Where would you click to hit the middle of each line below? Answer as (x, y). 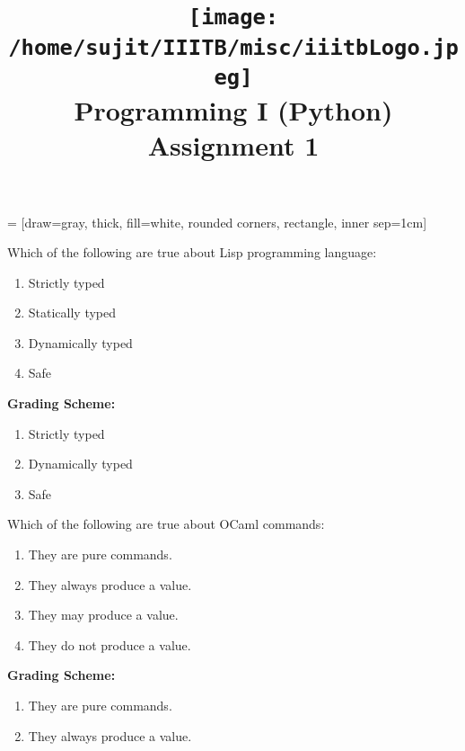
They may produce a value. (103, 615)
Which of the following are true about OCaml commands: (166, 524)
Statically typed (72, 313)
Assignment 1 (233, 145)
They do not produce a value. (110, 644)
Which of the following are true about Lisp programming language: (192, 252)
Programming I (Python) (233, 110)
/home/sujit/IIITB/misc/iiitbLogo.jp (233, 47)
